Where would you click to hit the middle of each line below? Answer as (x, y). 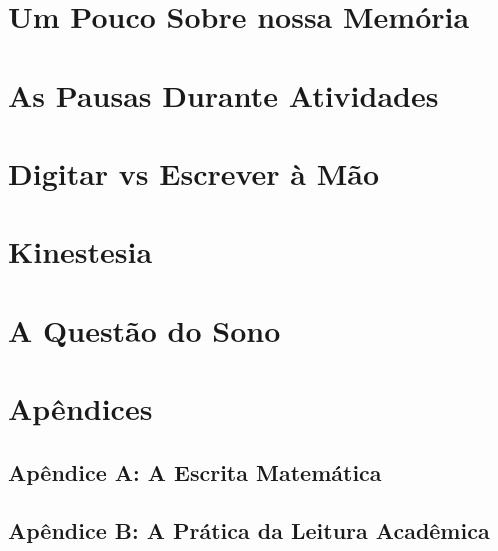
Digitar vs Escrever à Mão (194, 172)
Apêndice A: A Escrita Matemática (195, 471)
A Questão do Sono (144, 329)
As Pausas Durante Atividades (223, 94)
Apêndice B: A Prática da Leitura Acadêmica (249, 530)
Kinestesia (80, 251)
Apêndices (80, 408)
